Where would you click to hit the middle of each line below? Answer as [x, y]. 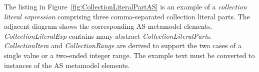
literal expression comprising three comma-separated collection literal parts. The [127, 16]
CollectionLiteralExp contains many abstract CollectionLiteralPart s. [108, 36]
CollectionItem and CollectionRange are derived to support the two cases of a [123, 45]
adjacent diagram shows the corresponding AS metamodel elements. [108, 26]
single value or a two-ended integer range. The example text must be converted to [129, 55]
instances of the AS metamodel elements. [67, 65]
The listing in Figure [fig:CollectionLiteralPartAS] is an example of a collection [125, 6]
